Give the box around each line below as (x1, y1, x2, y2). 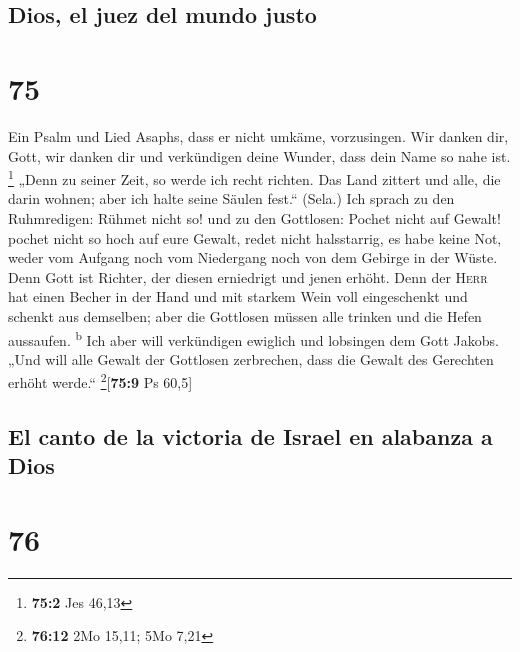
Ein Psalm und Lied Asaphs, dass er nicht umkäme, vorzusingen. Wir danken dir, (8, 125, 509, 146)
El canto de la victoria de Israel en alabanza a (8, 420, 493, 451)
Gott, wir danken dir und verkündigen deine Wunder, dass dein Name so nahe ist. (8, 145, 511, 166)
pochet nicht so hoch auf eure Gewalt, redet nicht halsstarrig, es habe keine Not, (8, 227, 502, 248)
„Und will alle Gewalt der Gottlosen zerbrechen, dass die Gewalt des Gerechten (8, 348, 494, 369)
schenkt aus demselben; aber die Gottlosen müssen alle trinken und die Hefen (8, 305, 482, 326)
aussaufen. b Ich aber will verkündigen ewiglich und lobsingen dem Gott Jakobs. (8, 326, 499, 350)
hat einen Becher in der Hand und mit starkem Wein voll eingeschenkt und (8, 286, 468, 307)
